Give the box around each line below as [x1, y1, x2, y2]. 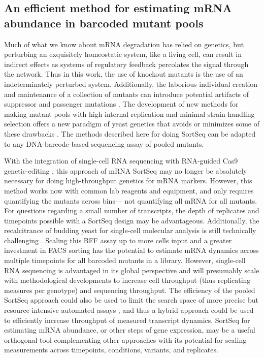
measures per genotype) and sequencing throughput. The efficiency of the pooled [4, 284, 255, 295]
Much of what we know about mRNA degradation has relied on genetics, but [4, 39, 244, 49]
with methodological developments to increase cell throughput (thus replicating [4, 275, 251, 285]
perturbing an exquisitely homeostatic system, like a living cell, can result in [4, 49, 242, 59]
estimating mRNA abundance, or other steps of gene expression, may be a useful [4, 324, 255, 335]
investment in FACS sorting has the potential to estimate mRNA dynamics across [4, 245, 259, 255]
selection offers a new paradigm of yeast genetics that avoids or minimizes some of [4, 118, 260, 129]
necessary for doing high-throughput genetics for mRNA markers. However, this [4, 175, 252, 186]
